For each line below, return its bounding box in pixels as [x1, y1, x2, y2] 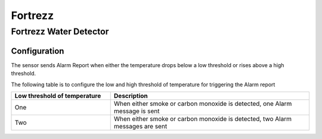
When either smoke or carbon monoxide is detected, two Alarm [113, 115, 292, 123]
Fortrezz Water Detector [11, 26, 109, 37]
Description [113, 91, 148, 100]
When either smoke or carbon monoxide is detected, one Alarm [113, 99, 292, 108]
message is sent [113, 107, 160, 115]
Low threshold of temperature [14, 91, 101, 100]
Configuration [11, 46, 64, 56]
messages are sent [113, 122, 168, 130]
